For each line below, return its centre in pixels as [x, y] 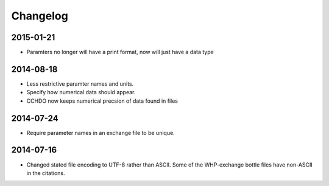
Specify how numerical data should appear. [81, 92]
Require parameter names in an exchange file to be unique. [101, 133]
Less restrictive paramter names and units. [80, 84]
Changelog [40, 16]
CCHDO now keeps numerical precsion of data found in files [102, 101]
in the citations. [46, 173]
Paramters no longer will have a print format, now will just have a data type [120, 52]
